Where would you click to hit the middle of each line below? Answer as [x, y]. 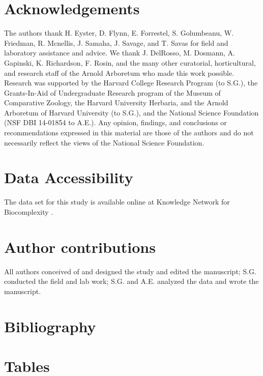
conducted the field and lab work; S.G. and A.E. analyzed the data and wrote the [131, 281]
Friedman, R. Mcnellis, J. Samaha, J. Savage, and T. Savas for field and [116, 42]
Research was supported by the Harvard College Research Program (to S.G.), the [131, 83]
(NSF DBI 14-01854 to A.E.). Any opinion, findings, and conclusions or [115, 122]
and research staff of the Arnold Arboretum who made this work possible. [119, 73]
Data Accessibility [69, 177]
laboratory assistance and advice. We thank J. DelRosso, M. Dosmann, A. [120, 53]
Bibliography [50, 326]
